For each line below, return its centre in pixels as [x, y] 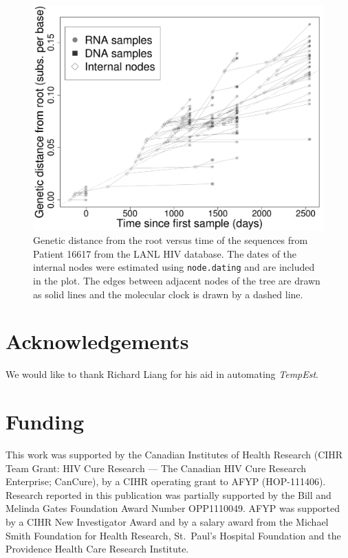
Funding [45, 422]
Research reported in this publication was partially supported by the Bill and [168, 494]
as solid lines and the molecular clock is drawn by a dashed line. [168, 294]
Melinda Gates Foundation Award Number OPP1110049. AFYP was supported [173, 508]
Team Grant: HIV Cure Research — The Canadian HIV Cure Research [156, 468]
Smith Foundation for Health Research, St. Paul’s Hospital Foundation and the [173, 535]
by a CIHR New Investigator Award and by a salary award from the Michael [167, 521]
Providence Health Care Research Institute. [97, 549]
